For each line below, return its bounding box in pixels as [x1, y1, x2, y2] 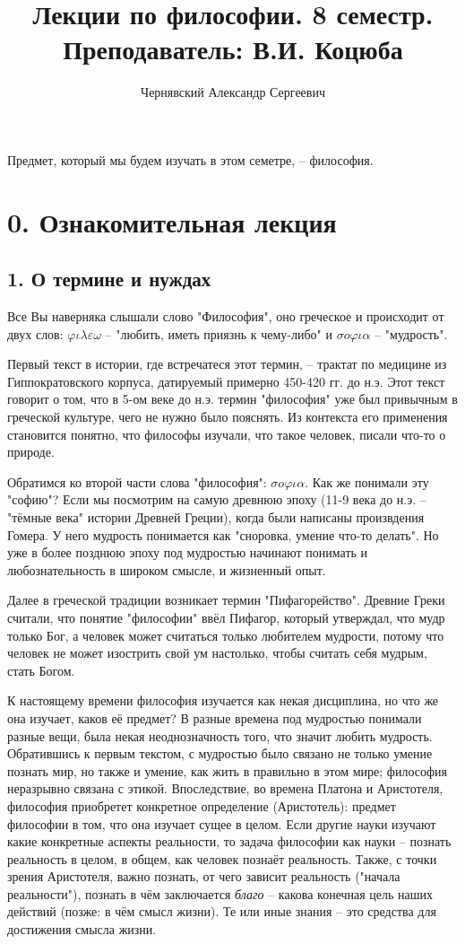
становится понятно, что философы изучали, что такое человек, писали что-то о [7, 424, 446, 443]
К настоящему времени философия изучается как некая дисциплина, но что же [7, 691, 439, 710]
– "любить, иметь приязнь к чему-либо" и [105, 324, 332, 343]
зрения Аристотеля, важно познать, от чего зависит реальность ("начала [7, 867, 400, 886]
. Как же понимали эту [305, 472, 429, 491]
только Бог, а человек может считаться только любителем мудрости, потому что [7, 625, 444, 644]
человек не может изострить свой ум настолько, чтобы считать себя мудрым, [7, 643, 427, 662]
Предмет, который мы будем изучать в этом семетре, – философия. [7, 150, 374, 169]
